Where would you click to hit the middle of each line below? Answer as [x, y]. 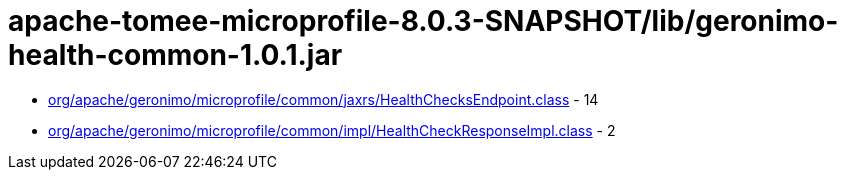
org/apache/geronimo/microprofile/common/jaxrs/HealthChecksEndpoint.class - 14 [323, 99]
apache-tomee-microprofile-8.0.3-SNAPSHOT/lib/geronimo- [423, 21]
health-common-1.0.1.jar [175, 55]
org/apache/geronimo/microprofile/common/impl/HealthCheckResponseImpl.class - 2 [332, 130]
